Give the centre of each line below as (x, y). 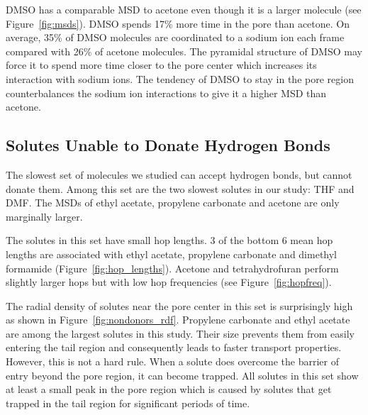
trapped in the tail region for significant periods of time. (128, 403)
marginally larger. (44, 216)
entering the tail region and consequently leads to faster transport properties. (174, 347)
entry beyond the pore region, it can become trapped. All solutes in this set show (182, 375)
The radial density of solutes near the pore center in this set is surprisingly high (179, 305)
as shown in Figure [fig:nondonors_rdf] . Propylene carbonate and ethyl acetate (178, 320)
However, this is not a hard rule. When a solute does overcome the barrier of (172, 361)
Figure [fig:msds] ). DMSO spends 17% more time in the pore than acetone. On (178, 23)
